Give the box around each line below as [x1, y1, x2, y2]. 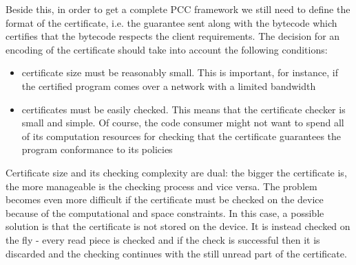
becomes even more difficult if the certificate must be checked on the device [6, 192, 324, 207]
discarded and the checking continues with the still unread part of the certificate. [6, 246, 347, 260]
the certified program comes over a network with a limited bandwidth [21, 78, 316, 93]
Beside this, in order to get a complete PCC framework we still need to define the [6, 2, 350, 16]
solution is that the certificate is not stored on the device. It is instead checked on [6, 219, 350, 233]
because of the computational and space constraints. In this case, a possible [6, 205, 324, 220]
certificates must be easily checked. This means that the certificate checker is [21, 102, 346, 116]
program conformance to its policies [21, 142, 173, 157]
